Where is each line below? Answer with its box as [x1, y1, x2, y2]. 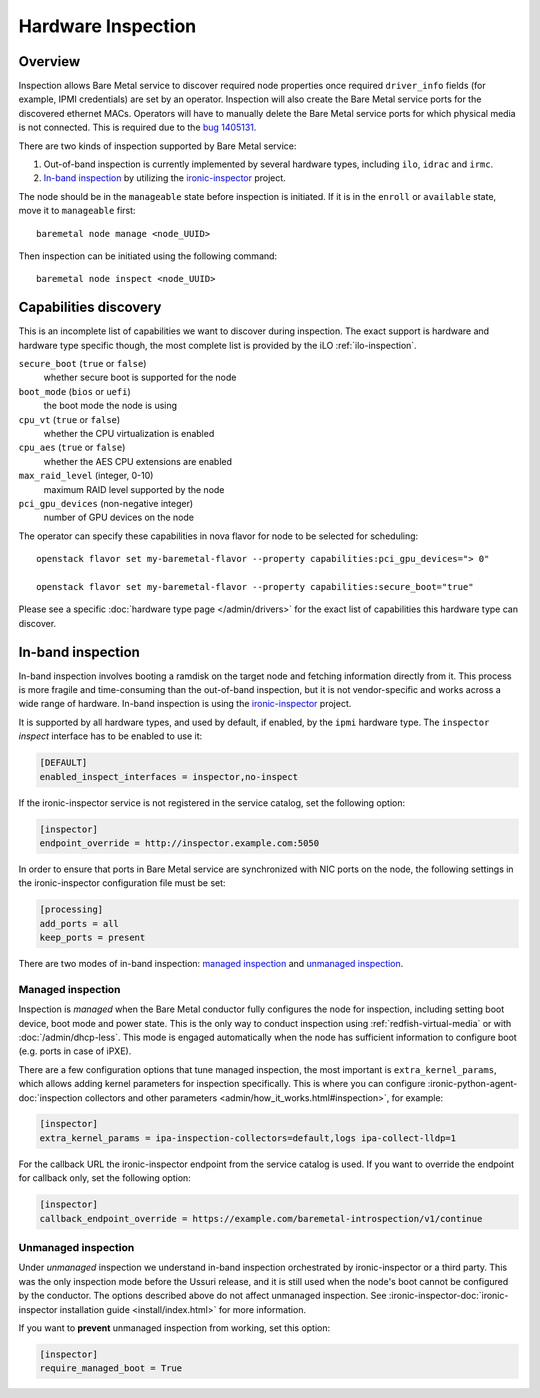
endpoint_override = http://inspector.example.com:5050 [39, 837, 320, 849]
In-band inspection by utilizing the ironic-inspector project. [43, 172, 287, 184]
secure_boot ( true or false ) [18, 358, 147, 370]
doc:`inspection [18, 1091, 83, 1104]
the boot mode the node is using [43, 400, 178, 412]
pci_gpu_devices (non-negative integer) [18, 497, 194, 509]
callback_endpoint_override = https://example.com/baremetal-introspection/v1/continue [39, 1213, 483, 1224]
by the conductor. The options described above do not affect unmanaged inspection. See [18, 1290, 387, 1302]
